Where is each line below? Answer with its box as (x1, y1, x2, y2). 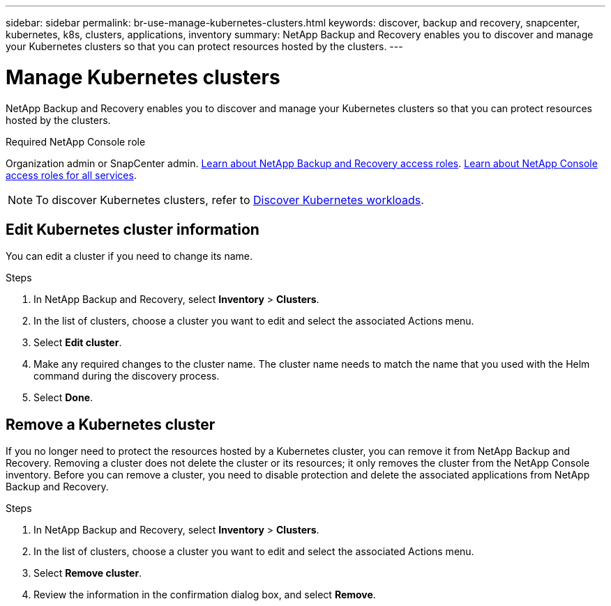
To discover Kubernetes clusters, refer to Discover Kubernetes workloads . (36, 192, 424, 207)
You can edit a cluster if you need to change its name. (6, 250, 252, 263)
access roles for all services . (6, 169, 137, 181)
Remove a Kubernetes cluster (6, 415, 216, 433)
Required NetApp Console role (6, 135, 146, 148)
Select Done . (33, 391, 93, 404)
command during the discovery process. (33, 370, 220, 382)
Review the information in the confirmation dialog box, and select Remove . (33, 589, 376, 601)
